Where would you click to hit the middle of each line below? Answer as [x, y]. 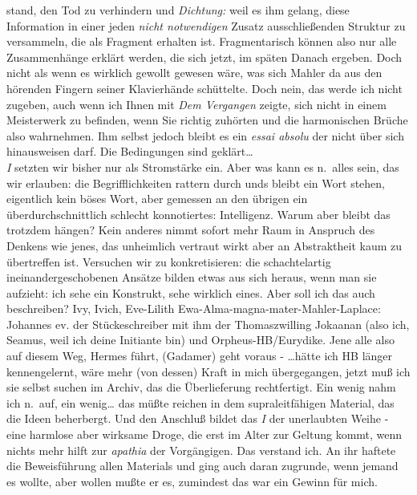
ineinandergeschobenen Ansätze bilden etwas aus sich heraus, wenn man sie [192, 277]
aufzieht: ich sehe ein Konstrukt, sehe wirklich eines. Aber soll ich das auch [191, 292]
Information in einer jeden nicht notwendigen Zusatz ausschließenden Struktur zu [206, 25]
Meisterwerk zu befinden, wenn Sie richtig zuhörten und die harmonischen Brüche [207, 120]
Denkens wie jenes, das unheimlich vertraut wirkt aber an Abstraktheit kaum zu [204, 245]
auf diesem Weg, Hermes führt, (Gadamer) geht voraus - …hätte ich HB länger [200, 356]
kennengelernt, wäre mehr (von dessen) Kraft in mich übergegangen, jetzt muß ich [208, 371]
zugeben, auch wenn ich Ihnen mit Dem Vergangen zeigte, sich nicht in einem [196, 104]
